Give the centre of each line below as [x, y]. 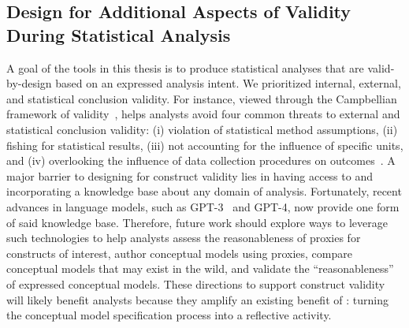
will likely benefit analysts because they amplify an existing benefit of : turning [197, 299]
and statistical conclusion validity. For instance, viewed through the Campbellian [202, 98]
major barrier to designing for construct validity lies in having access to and [190, 175]
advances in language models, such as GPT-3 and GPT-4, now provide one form [203, 206]
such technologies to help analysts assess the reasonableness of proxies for [184, 238]
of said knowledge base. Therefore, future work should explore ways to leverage [197, 222]
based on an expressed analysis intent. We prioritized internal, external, [228, 83]
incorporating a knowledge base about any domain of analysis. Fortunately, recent [204, 191]
